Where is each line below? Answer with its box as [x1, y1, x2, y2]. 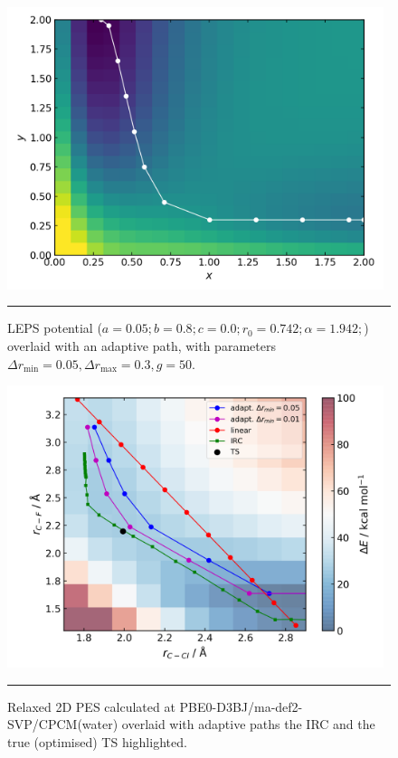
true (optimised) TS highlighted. [7, 732, 187, 751]
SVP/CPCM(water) [7, 715, 118, 734]
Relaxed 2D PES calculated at [7, 696, 175, 715]
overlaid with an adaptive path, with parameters [7, 336, 276, 355]
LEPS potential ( [7, 318, 102, 337]
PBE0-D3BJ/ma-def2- [179, 696, 303, 715]
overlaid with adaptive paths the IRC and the [121, 715, 375, 734]
